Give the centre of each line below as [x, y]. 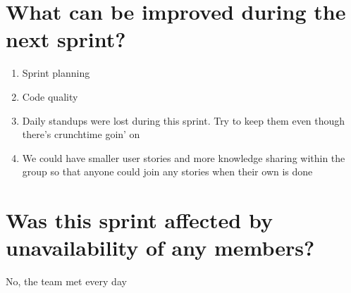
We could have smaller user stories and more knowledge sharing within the [184, 157]
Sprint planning [56, 73]
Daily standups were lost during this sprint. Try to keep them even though [184, 120]
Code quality [50, 96]
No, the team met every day [66, 281]
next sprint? [66, 39]
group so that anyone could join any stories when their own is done [167, 172]
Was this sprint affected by [139, 220]
